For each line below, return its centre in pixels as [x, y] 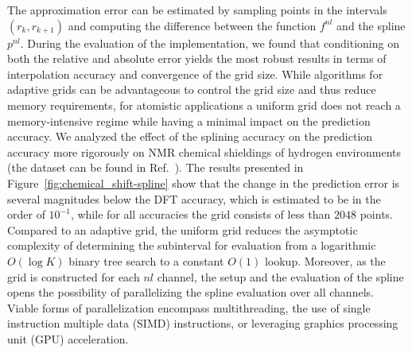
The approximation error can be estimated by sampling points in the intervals [197, 10]
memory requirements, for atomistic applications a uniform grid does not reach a [204, 105]
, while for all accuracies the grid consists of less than [200, 214]
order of [26, 214]
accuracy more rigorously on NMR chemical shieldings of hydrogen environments [204, 151]
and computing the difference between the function [192, 25]
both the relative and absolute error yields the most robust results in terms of [197, 58]
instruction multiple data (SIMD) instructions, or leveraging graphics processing [203, 323]
